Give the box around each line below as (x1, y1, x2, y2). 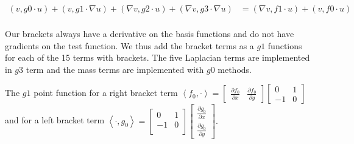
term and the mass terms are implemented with (26, 63, 204, 75)
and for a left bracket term (5, 114, 105, 126)
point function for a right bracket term (34, 86, 178, 99)
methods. (218, 63, 252, 75)
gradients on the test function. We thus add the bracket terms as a (5, 39, 254, 52)
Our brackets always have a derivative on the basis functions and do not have (5, 27, 294, 40)
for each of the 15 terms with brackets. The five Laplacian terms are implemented (5, 51, 310, 64)
